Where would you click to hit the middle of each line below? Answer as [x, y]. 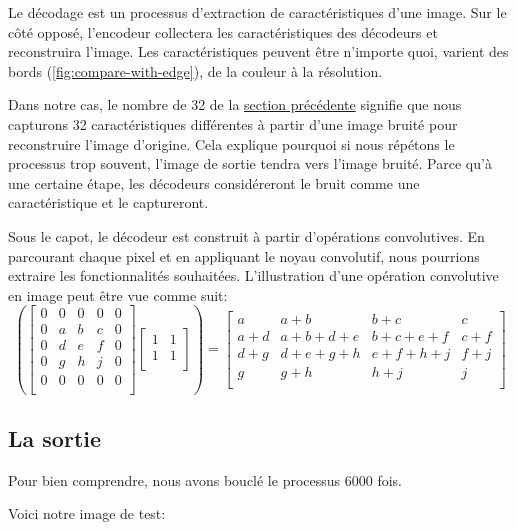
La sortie [55, 437]
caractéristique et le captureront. [108, 202]
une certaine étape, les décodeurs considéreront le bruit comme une [214, 182]
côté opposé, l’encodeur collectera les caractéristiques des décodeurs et [223, 31]
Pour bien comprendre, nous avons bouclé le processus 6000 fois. [205, 479]
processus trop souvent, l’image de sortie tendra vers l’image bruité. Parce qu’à [250, 163]
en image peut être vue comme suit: [118, 294]
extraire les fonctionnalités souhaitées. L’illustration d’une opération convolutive [253, 275]
